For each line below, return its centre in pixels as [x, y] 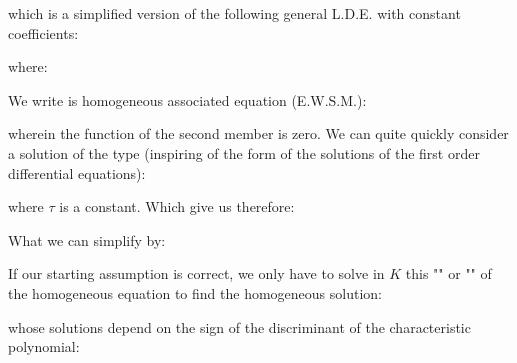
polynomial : [44, 346]
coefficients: [43, 32]
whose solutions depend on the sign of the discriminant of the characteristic [239, 326]
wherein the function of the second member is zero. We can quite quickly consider [258, 133]
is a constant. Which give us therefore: [177, 206]
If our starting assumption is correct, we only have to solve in [196, 273]
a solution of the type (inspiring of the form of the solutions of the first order [244, 152]
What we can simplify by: [87, 239]
